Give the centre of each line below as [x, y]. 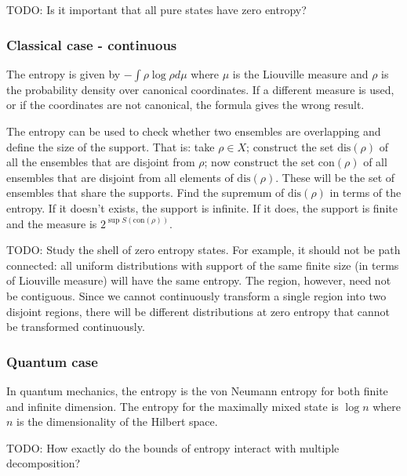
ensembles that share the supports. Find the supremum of [145, 193]
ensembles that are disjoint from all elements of [120, 177]
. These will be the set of [335, 177]
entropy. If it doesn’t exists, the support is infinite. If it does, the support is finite [202, 207]
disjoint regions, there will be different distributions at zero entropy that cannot [198, 311]
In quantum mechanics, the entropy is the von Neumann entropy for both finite [197, 390]
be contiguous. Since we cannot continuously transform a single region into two [196, 295]
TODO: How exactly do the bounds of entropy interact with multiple [173, 447]
